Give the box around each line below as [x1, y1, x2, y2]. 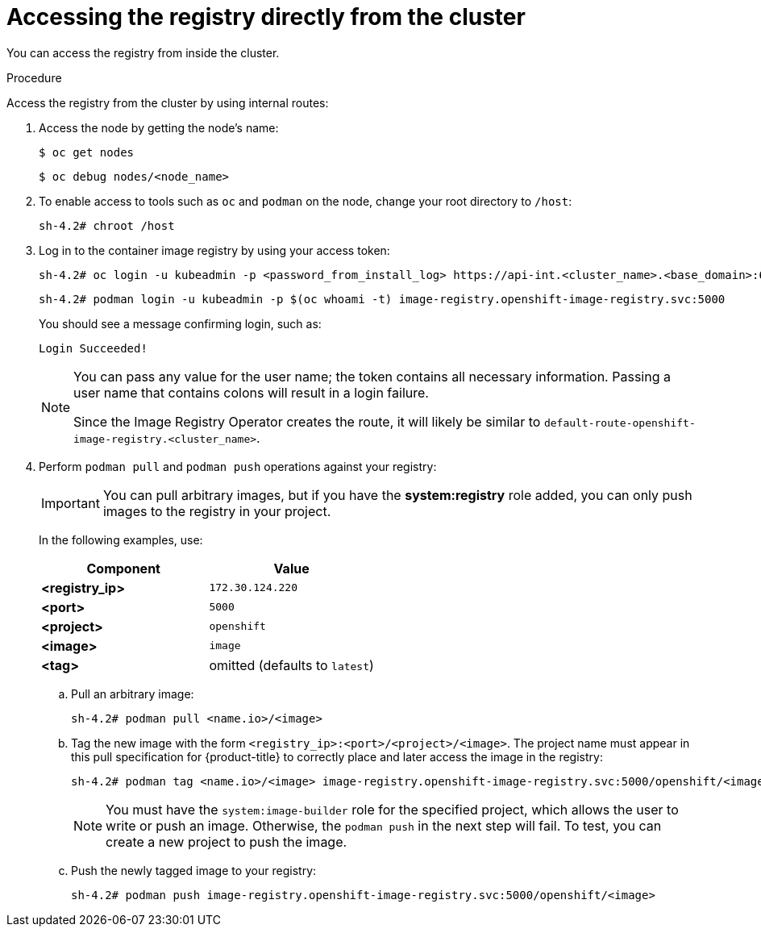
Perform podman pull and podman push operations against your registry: [39, 459, 437, 473]
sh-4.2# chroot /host [39, 219, 175, 232]
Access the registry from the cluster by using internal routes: [6, 95, 329, 110]
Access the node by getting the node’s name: [39, 120, 279, 135]
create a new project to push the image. [106, 833, 347, 850]
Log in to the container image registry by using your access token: [39, 243, 390, 257]
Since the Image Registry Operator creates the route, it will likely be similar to [73, 413, 541, 430]
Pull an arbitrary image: [71, 686, 194, 701]
